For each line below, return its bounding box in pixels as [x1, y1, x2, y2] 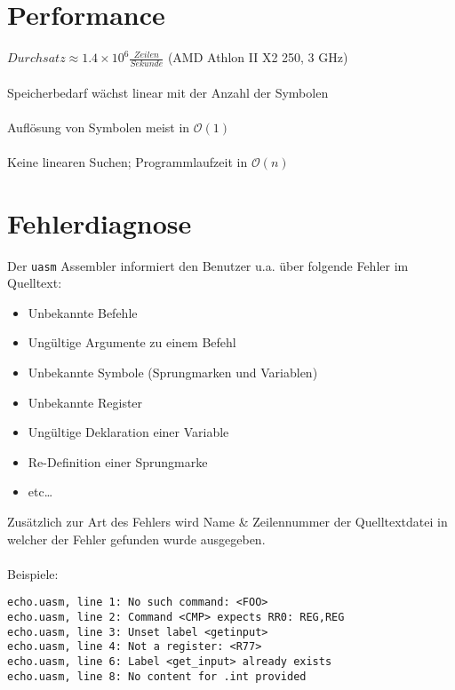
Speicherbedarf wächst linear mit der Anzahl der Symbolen [7, 83, 329, 101]
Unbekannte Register [28, 393, 143, 411]
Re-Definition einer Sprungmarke [28, 452, 208, 471]
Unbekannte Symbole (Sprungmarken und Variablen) [28, 363, 318, 382]
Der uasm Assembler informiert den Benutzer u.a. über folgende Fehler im [7, 256, 409, 274]
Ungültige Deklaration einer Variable [28, 423, 229, 441]
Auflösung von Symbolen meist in [7, 117, 190, 136]
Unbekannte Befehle [28, 303, 138, 321]
